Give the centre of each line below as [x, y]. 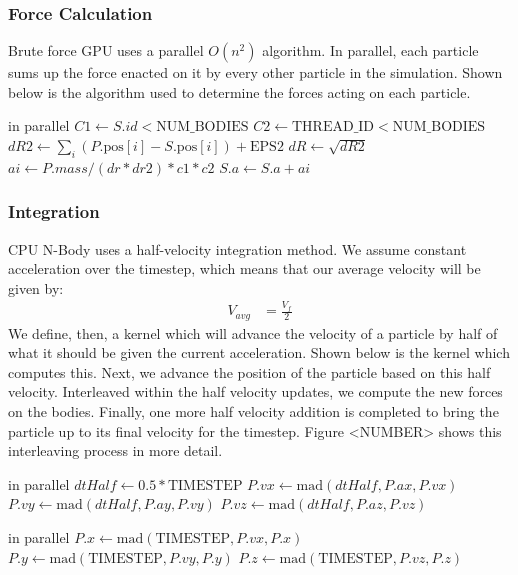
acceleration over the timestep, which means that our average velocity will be [244, 268]
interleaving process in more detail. [115, 450]
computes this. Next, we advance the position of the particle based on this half [249, 371]
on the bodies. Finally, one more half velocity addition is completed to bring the [253, 410]
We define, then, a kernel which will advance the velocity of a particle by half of [253, 332]
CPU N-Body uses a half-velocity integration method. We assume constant [237, 248]
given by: [36, 287]
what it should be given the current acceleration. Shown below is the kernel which [259, 352]
